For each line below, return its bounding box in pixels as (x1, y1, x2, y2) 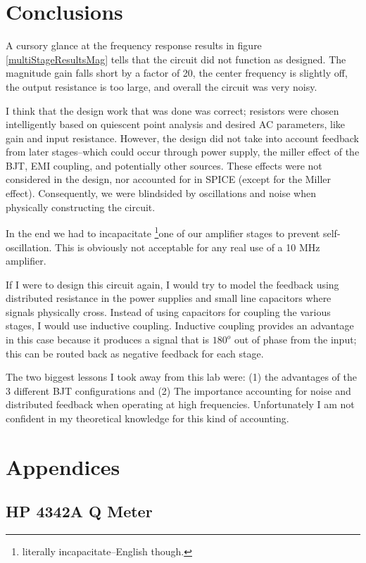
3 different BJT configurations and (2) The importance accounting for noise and (6, 383, 351, 398)
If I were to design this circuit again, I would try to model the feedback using (6, 277, 339, 291)
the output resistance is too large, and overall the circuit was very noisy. (6, 79, 317, 94)
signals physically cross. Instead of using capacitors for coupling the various (6, 304, 331, 319)
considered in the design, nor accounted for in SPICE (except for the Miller (6, 172, 331, 186)
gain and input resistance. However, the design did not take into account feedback (6, 130, 359, 145)
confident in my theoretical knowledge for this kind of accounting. (6, 411, 289, 426)
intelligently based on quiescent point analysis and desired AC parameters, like (6, 117, 346, 132)
